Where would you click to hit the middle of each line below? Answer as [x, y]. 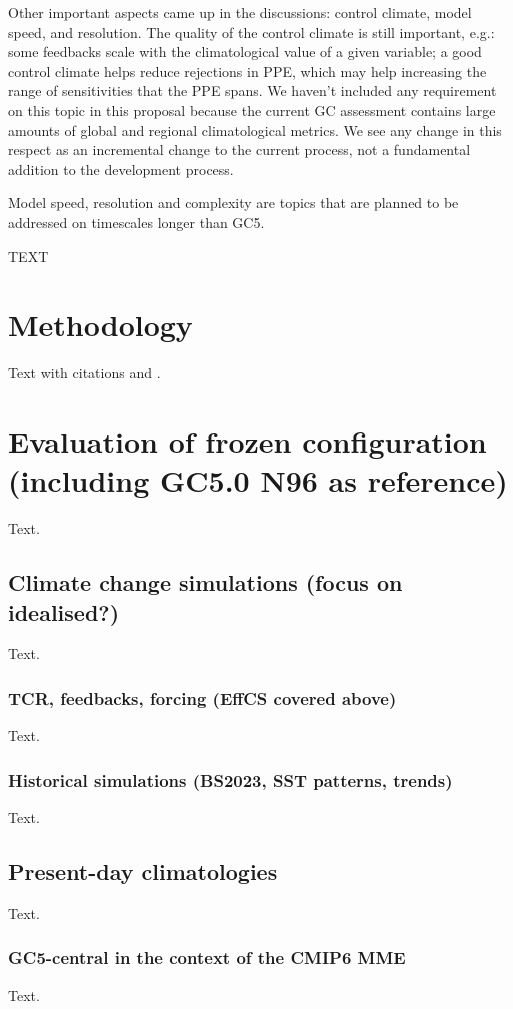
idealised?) [64, 611]
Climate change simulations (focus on [205, 582]
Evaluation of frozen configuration [247, 441]
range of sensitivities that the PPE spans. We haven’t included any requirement [252, 90]
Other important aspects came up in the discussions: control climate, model [240, 12]
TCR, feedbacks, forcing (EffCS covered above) [202, 697]
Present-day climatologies [143, 870]
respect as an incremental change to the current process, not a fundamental [239, 149]
